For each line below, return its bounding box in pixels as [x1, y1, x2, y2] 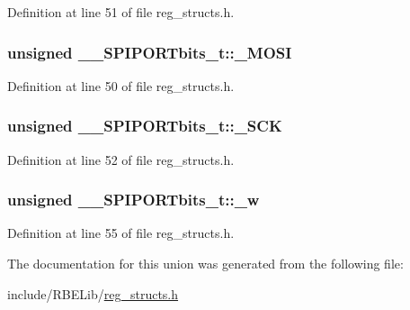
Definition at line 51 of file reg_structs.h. [7, 3, 235, 21]
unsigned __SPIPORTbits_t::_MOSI [7, 41, 292, 63]
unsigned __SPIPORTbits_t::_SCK [7, 114, 282, 137]
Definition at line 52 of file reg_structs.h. [7, 150, 235, 169]
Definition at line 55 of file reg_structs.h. [7, 223, 235, 242]
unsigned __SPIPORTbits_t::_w [7, 188, 260, 211]
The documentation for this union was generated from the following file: [7, 254, 404, 273]
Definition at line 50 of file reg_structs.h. [7, 76, 235, 95]
